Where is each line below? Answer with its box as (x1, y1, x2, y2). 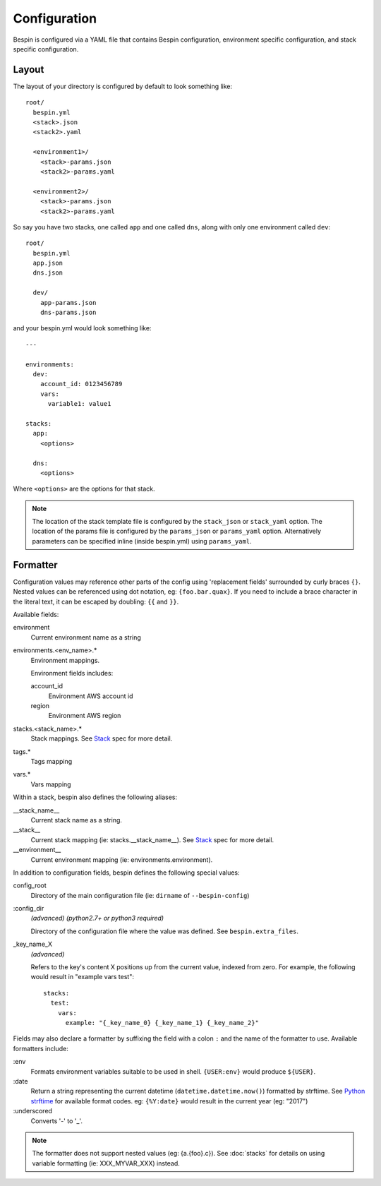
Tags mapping (30, 757, 73, 766)
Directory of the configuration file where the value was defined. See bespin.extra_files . (30, 927, 299, 935)
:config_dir (13, 904, 44, 913)
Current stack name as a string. (30, 815, 123, 824)
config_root (13, 881, 47, 890)
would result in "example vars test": (30, 973, 134, 981)
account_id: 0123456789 (40, 380, 123, 388)
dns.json (32, 269, 64, 277)
